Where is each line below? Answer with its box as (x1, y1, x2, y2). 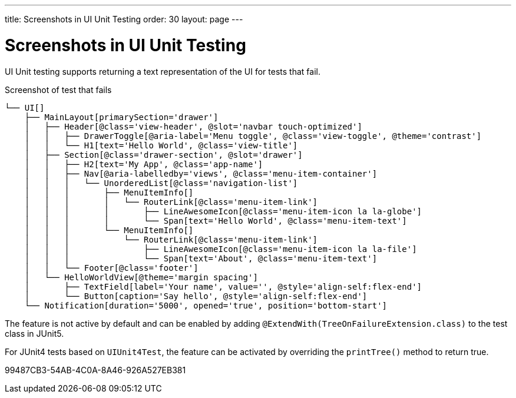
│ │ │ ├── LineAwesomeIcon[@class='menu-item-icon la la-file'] (24, 244, 417, 254)
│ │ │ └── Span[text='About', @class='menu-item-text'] (24, 253, 378, 263)
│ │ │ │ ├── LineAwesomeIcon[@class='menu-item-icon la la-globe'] (24, 206, 422, 216)
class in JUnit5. (5, 328, 64, 339)
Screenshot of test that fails (5, 84, 112, 95)
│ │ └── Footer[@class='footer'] (24, 263, 199, 273)
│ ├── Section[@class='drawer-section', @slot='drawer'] (24, 150, 303, 160)
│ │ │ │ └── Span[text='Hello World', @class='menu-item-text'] (24, 215, 407, 225)
